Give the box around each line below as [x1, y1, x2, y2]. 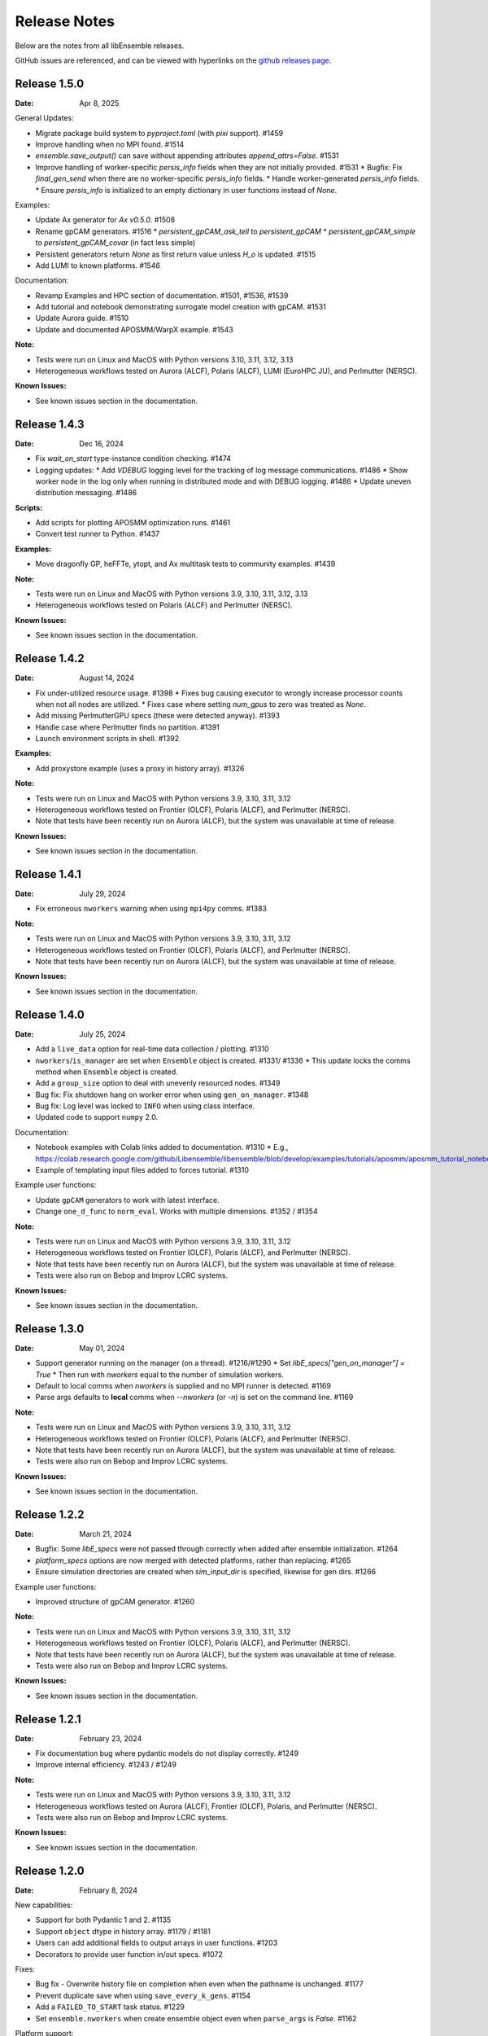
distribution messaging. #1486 [35, 488, 137, 498]
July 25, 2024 [79, 1029, 126, 1038]
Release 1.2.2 [15, 1507, 85, 1521]
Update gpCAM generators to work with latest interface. [35, 1195, 220, 1204]
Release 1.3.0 [15, 1322, 85, 1336]
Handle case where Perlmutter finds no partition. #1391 [35, 722, 220, 732]
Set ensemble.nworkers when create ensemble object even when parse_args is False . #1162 [35, 2013, 357, 2023]
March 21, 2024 [79, 1529, 132, 1539]
